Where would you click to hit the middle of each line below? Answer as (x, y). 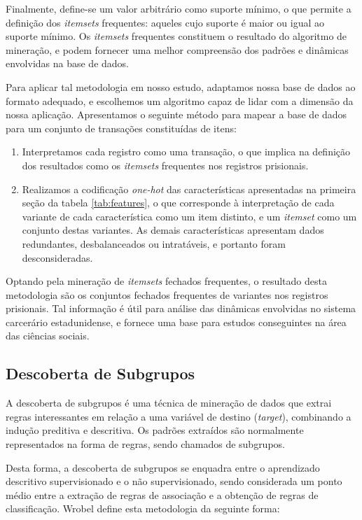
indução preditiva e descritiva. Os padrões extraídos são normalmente (155, 430)
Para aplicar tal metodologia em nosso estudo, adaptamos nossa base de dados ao (181, 86)
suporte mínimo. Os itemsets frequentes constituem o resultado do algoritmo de (176, 36)
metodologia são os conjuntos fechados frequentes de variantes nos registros (167, 294)
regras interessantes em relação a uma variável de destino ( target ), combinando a (179, 416)
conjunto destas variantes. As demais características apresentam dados (173, 230)
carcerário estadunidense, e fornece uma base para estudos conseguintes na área (176, 322)
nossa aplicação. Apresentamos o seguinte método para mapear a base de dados (176, 114)
